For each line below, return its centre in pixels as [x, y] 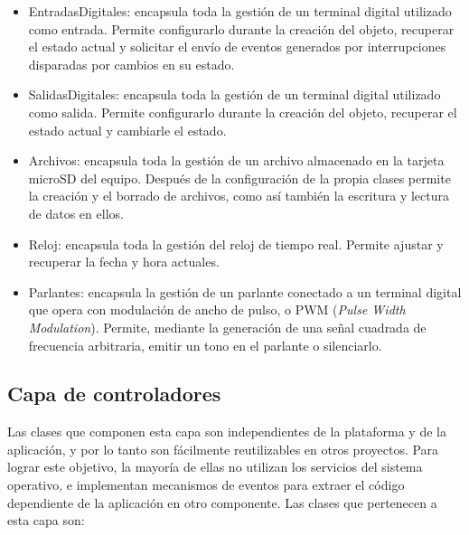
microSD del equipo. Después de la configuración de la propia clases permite [239, 178]
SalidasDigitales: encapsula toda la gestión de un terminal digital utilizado [234, 94]
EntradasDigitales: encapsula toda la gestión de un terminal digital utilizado [240, 11]
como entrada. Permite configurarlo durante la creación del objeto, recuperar [241, 28]
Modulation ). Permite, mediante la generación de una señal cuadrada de [227, 327]
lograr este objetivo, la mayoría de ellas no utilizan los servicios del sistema [215, 467]
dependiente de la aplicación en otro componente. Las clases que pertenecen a [222, 502]
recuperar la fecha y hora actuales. [124, 262]
